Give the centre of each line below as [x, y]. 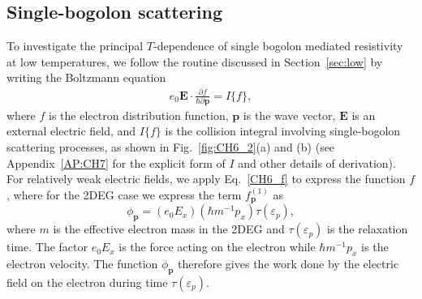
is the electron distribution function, [139, 115]
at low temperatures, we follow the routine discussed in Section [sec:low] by [195, 61]
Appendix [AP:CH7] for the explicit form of [116, 162]
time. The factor [47, 247]
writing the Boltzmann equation [86, 77]
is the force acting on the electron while [217, 247]
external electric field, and [71, 131]
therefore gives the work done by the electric [289, 263]
